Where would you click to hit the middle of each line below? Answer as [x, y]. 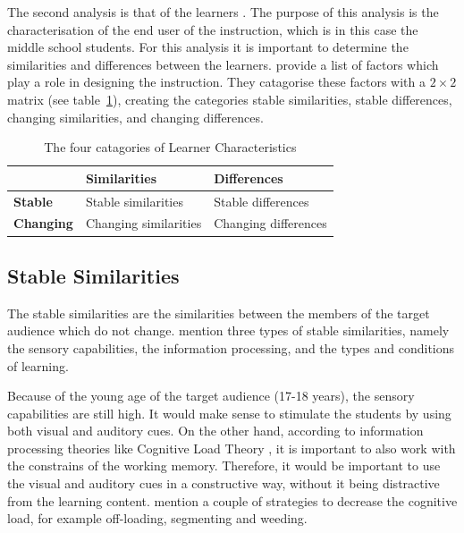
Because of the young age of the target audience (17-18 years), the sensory [211, 396]
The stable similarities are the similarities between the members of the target [219, 313]
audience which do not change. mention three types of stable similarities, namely [228, 330]
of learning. [38, 365]
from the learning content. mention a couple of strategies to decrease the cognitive [232, 500]
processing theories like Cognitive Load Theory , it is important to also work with [232, 448]
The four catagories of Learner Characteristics [170, 147]
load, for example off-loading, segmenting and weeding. [157, 518]
